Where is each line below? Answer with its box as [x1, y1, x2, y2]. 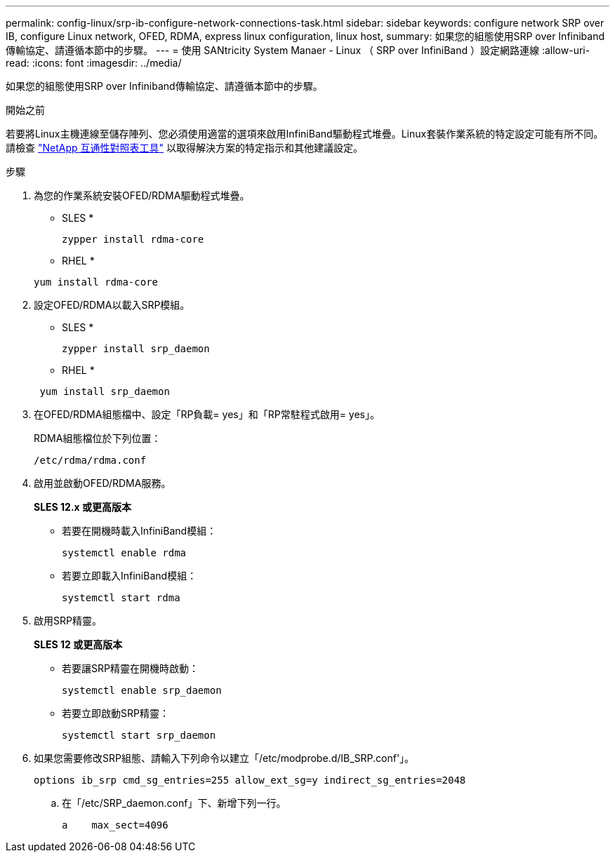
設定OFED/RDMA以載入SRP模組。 [34, 299, 190, 311]
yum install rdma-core [34, 276, 159, 288]
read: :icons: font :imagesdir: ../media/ [6, 57, 182, 69]
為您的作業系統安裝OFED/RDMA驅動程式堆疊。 [34, 189, 250, 201]
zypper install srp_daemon [62, 343, 210, 354]
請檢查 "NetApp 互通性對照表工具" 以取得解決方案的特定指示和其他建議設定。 [6, 142, 363, 154]
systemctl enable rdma [62, 547, 187, 558]
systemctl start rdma [62, 592, 180, 603]
